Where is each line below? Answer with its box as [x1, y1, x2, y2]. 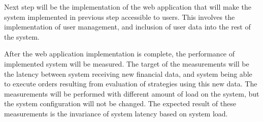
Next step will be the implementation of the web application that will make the [4, 2, 251, 12]
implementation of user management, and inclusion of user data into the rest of [4, 21, 251, 32]
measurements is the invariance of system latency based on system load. [4, 108, 228, 118]
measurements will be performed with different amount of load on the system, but [4, 88, 259, 99]
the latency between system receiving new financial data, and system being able [4, 68, 252, 79]
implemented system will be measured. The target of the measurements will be [4, 58, 249, 69]
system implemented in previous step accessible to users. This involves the [4, 11, 235, 22]
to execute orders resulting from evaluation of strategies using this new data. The [4, 78, 257, 89]
